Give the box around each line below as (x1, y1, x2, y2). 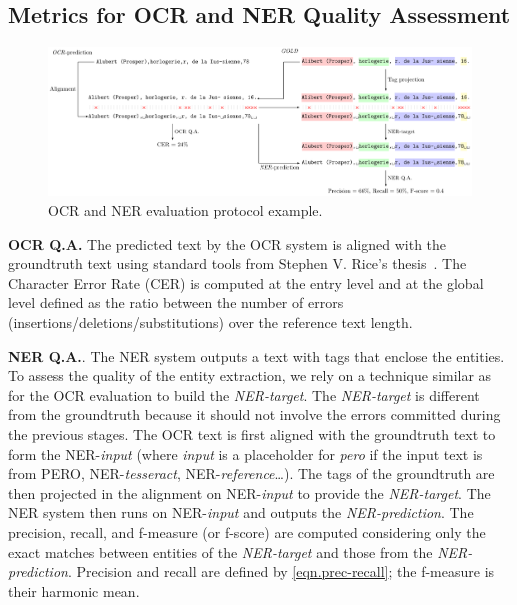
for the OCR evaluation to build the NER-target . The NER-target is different (8, 384, 480, 405)
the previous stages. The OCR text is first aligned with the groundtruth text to (8, 423, 496, 444)
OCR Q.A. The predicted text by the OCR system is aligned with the (8, 233, 447, 254)
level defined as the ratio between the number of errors (8, 292, 344, 313)
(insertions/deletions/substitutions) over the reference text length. (8, 311, 413, 332)
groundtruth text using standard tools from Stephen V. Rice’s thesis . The (8, 253, 467, 274)
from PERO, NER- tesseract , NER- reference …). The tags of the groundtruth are (8, 463, 495, 484)
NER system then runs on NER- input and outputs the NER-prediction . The (8, 502, 474, 523)
